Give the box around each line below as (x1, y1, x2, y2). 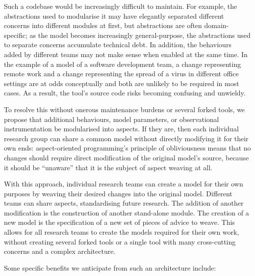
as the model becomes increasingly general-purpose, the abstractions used (29, 30, 251, 40)
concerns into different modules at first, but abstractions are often (4, 20, 202, 31)
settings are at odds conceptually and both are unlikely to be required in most (4, 78, 239, 88)
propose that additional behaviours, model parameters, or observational (4, 114, 219, 124)
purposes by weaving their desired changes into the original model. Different (4, 188, 232, 198)
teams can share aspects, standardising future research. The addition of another (4, 198, 244, 208)
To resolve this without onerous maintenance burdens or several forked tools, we (4, 104, 245, 114)
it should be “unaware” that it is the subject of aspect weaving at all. (4, 162, 212, 172)
